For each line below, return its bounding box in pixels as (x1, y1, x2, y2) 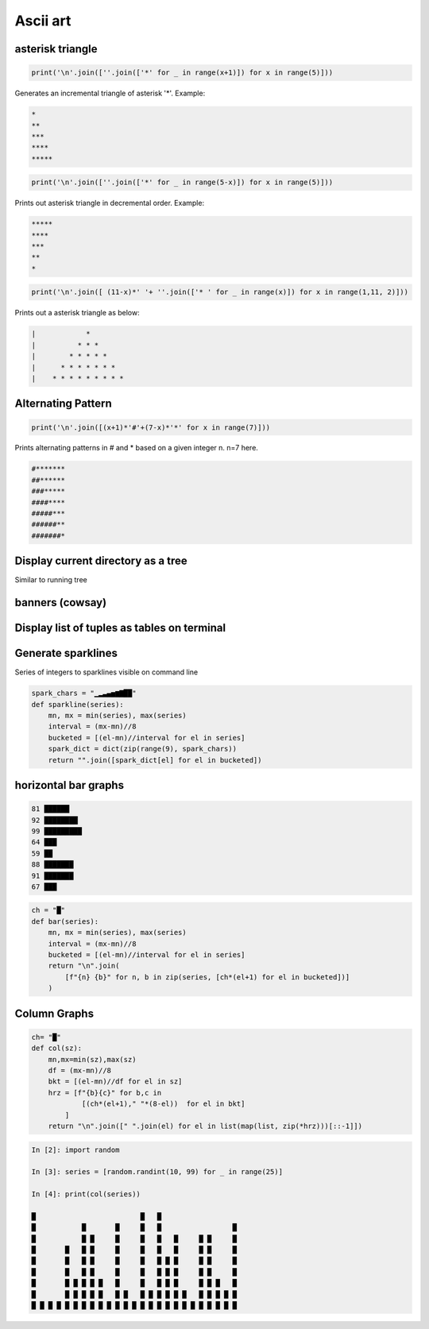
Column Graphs (14, 1006, 95, 1020)
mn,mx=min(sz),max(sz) (48, 1055, 137, 1064)
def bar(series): (31, 917, 99, 925)
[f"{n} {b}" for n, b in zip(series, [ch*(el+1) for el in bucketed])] (64, 972, 350, 981)
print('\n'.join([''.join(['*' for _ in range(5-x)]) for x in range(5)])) (31, 178, 334, 187)
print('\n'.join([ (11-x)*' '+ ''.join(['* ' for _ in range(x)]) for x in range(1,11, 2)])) (31, 288, 409, 297)
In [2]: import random (31, 1145, 120, 1154)
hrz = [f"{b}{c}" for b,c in (48, 1088, 162, 1097)
